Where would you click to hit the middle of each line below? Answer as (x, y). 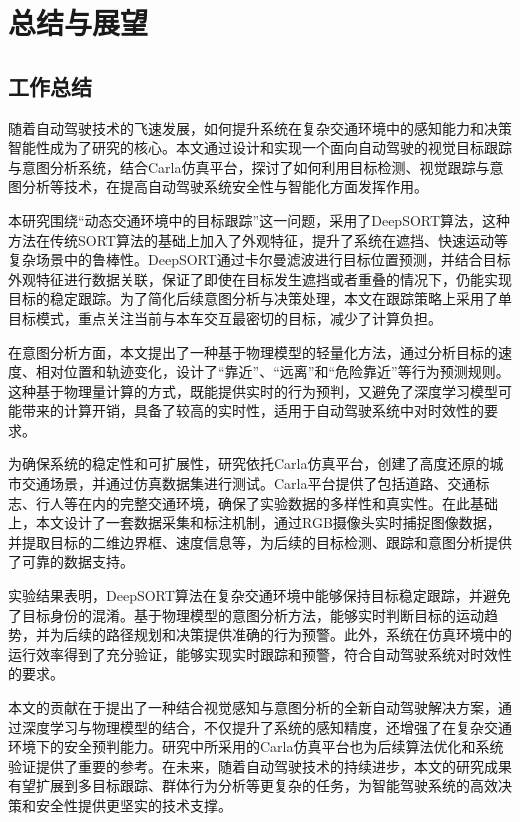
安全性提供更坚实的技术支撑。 (133, 804)
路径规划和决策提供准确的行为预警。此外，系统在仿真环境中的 (308, 634)
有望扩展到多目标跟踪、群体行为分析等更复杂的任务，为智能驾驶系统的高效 (253, 785)
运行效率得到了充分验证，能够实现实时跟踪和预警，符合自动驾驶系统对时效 (253, 653)
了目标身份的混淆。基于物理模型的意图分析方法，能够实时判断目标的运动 (246, 614)
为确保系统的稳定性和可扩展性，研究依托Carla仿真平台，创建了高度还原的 (249, 463)
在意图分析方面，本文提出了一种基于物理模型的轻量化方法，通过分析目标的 (253, 351)
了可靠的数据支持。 (71, 561)
